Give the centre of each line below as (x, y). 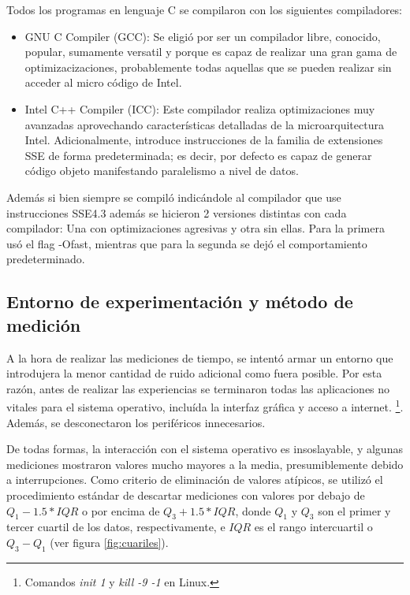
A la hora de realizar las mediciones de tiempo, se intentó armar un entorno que (200, 357)
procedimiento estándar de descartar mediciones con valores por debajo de (186, 495)
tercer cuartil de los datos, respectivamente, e (116, 527)
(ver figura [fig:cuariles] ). (109, 542)
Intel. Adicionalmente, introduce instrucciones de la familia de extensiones (204, 140)
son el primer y (354, 510)
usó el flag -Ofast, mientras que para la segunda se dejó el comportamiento (187, 243)
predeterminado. (46, 259)
